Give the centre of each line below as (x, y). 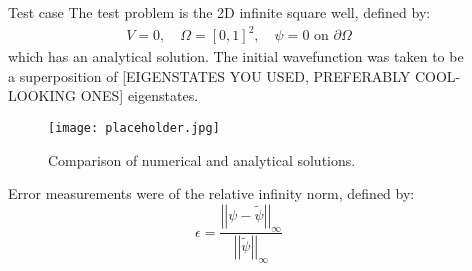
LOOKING (42, 95)
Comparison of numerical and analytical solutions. (202, 159)
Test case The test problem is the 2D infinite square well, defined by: (219, 12)
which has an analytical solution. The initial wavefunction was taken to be (236, 56)
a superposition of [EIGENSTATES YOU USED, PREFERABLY (209, 75)
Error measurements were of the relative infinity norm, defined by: (211, 193)
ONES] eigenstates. (139, 95)
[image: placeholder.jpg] (134, 127)
